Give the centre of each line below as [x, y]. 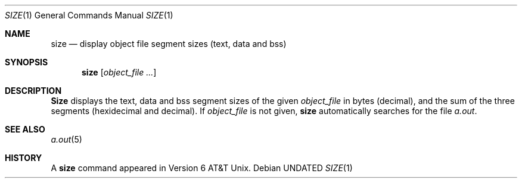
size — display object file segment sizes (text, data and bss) [169, 44]
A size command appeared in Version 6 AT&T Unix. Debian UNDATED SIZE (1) [202, 168]
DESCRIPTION [33, 91]
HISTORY [24, 158]
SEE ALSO [25, 129]
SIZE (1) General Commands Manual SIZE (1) [89, 15]
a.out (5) [66, 139]
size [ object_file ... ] [119, 72]
